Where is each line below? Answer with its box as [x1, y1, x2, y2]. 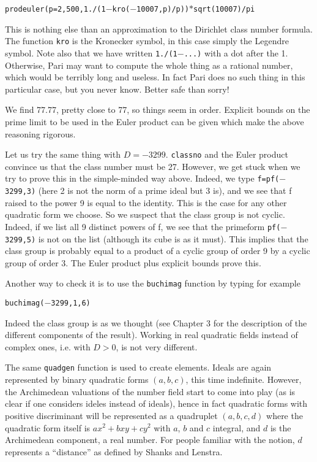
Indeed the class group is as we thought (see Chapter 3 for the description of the [5, 316, 307, 329]
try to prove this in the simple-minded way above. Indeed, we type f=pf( [5, 172, 280, 185]
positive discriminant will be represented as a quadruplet [5, 409, 218, 422]
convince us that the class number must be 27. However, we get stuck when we [5, 160, 300, 172]
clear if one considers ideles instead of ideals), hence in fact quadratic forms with [5, 397, 308, 410]
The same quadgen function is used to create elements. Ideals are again [5, 361, 272, 374]
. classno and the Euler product [165, 148, 288, 161]
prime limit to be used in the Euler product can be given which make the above [5, 115, 304, 128]
